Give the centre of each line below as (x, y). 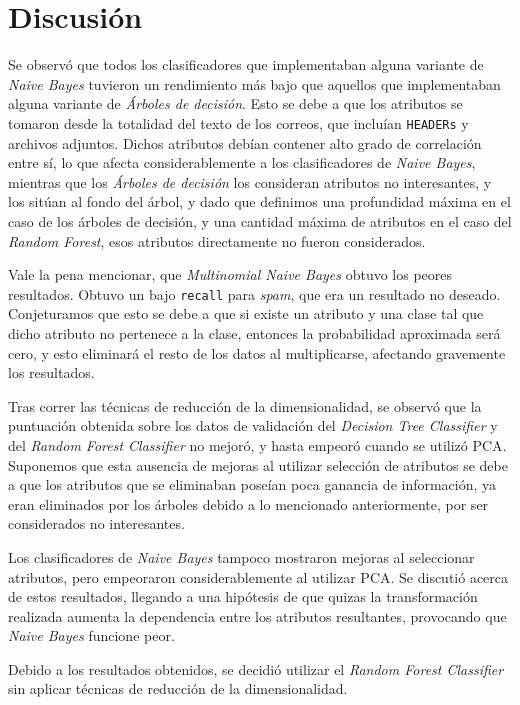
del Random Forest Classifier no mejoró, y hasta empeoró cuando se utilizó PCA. (257, 444)
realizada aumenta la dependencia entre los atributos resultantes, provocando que (257, 615)
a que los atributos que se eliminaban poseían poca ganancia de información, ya (252, 484)
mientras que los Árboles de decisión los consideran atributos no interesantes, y (250, 181)
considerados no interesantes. (96, 523)
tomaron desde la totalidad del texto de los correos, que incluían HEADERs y (238, 122)
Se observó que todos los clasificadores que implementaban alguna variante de (246, 64)
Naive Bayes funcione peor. (91, 635)
